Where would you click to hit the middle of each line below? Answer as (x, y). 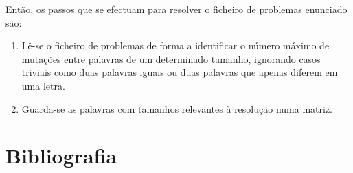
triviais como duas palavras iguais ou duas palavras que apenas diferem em (180, 72)
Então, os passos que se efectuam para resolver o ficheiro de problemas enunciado (176, 9)
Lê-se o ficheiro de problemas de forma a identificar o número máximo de (175, 45)
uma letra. (43, 85)
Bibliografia (61, 156)
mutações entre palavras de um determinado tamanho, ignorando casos (171, 58)
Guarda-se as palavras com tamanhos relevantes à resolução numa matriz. (177, 108)
